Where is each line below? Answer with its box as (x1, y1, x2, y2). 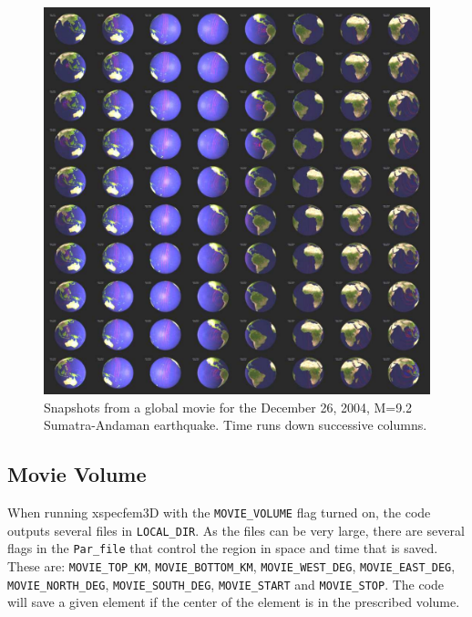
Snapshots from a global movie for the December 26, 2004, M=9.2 (44, 397, 413, 416)
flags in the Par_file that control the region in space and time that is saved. (7, 539, 438, 558)
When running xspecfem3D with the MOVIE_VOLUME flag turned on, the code (7, 502, 431, 521)
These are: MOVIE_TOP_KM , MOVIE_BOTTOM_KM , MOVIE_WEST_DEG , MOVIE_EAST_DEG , (7, 556, 456, 575)
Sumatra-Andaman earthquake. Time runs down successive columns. (44, 415, 427, 434)
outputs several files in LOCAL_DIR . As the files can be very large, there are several (7, 520, 465, 539)
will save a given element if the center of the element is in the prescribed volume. (7, 592, 460, 612)
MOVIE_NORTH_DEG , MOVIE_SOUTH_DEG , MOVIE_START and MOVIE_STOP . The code (7, 574, 445, 593)
